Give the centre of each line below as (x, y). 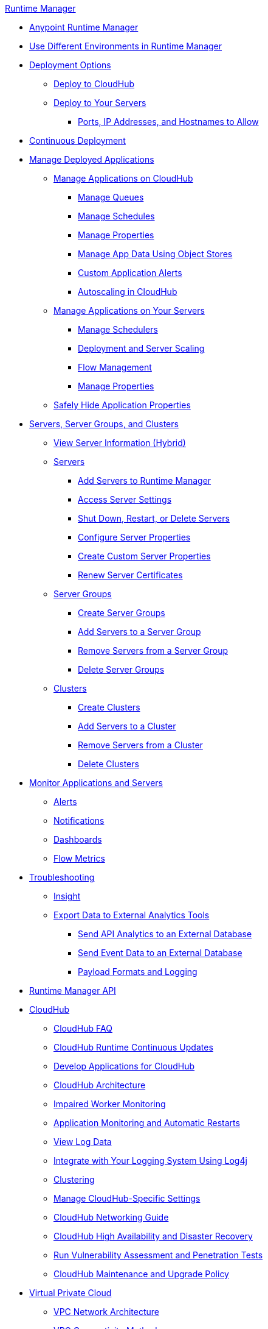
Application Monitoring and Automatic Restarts (147, 1123)
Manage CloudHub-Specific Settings (127, 1198)
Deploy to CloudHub (94, 84)
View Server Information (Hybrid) (120, 443)
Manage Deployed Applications (92, 159)
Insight (67, 896)
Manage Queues (111, 197)
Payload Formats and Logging (138, 972)
